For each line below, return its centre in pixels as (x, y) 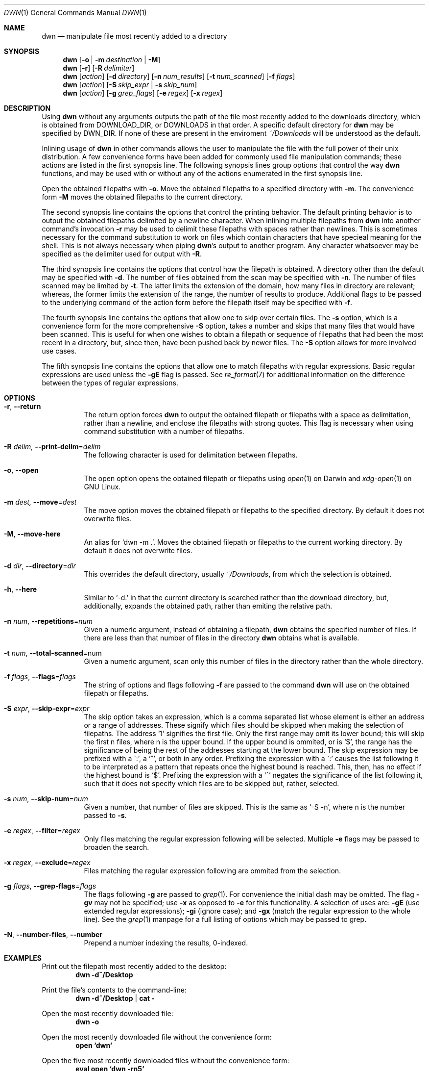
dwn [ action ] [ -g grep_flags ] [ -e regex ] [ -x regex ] (143, 93)
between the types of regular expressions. (110, 383)
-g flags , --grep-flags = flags (50, 886)
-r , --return (23, 406)
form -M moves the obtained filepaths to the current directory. (142, 197)
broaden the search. (117, 847)
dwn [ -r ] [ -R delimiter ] (99, 68)
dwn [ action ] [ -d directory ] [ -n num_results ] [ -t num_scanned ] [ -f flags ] (179, 76)
